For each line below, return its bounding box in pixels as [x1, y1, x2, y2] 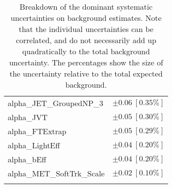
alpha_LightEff [8, 140, 60, 151]
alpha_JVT [8, 111, 48, 123]
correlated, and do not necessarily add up [16, 34, 156, 46]
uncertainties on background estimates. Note [10, 12, 162, 23]
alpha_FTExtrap [8, 125, 66, 137]
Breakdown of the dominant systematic [19, 1, 153, 12]
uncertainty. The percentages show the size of [9, 57, 163, 68]
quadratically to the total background [22, 46, 150, 57]
